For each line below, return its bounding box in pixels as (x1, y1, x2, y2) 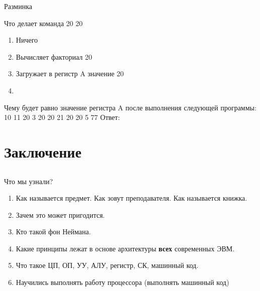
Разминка (4, 1, 32, 11)
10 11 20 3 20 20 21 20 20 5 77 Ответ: (4, 112, 120, 122)
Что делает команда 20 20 (4, 18, 83, 28)
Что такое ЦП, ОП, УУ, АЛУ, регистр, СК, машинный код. (16, 260, 199, 270)
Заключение (4, 141, 81, 162)
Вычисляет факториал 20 (16, 51, 93, 62)
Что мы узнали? (4, 176, 53, 186)
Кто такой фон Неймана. (16, 226, 91, 237)
